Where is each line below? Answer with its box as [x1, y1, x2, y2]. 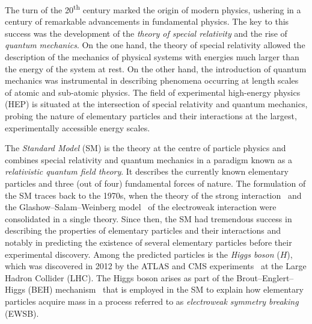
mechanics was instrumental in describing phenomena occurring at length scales [5, 74, 299, 87]
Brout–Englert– [236, 271, 294, 284]
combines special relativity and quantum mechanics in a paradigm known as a [5, 153, 292, 166]
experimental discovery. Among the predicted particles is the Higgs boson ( [5, 248, 280, 260]
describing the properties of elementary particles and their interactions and [5, 224, 281, 237]
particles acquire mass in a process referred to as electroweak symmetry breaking [5, 294, 299, 307]
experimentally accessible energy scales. [5, 121, 150, 134]
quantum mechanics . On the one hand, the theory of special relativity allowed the [5, 39, 305, 51]
